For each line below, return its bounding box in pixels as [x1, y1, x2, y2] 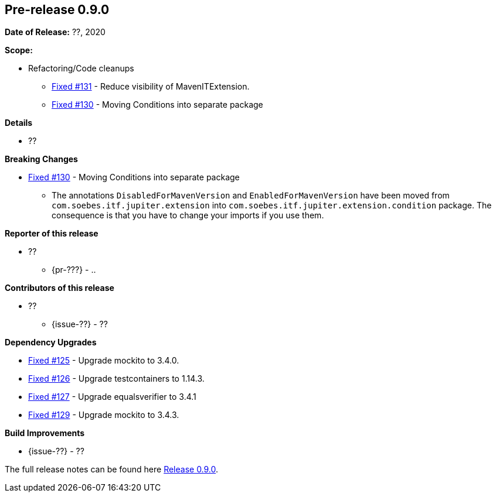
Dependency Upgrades [5, 337, 97, 348]
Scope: [5, 45, 33, 56]
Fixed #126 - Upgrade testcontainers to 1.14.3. [28, 373, 205, 384]
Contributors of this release [5, 283, 114, 293]
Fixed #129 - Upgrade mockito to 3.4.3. [28, 410, 179, 420]
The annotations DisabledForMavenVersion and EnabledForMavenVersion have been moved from [52, 190, 450, 201]
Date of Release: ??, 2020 [5, 27, 106, 37]
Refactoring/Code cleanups [28, 63, 134, 74]
